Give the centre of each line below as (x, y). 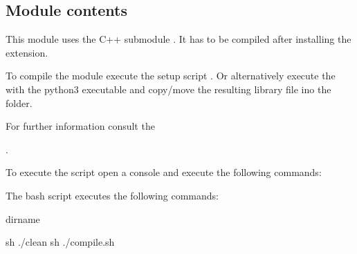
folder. (19, 102)
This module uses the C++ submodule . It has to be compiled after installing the (178, 39)
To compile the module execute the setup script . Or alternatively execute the (171, 76)
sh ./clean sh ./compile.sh (60, 242)
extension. (27, 52)
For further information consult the (80, 126)
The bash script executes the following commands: (112, 195)
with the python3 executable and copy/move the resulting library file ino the (168, 89)
